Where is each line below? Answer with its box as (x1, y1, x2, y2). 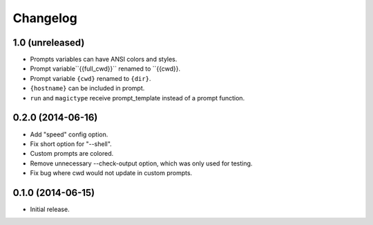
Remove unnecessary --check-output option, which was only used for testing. (30, 159, 253, 168)
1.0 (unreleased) (12, 37, 85, 48)
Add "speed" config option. (30, 130, 108, 138)
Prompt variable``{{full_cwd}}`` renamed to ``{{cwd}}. (30, 64, 181, 73)
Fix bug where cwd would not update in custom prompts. (30, 169, 193, 177)
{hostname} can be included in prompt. (30, 84, 145, 93)
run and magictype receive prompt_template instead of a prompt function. (30, 93, 245, 102)
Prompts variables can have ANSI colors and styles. (30, 55, 178, 64)
